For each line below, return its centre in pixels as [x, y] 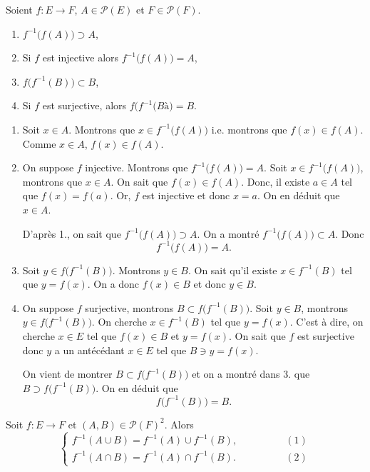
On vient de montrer [67, 374]
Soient [19, 9]
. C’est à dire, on [327, 322]
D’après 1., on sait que [72, 233]
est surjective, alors [84, 105]
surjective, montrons [129, 307]
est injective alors [81, 57]
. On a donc [113, 284]
